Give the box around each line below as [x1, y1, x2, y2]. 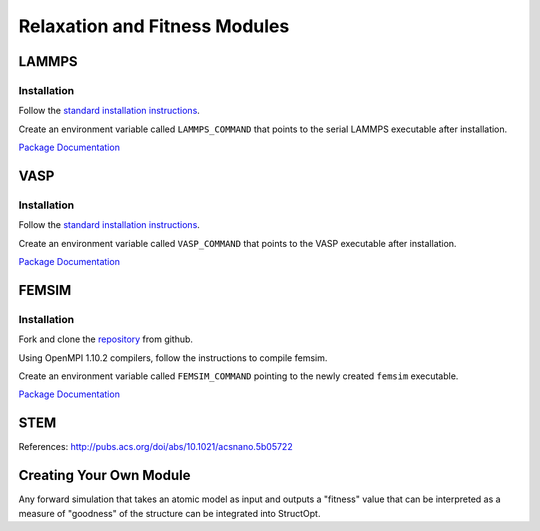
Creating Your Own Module [18, 467, 191, 484]
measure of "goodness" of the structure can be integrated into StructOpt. [18, 507, 321, 519]
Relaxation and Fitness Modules [18, 15, 290, 37]
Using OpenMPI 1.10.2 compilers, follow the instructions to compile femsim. [18, 351, 328, 364]
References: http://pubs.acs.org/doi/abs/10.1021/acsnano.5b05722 [18, 441, 294, 453]
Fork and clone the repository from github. [18, 333, 194, 345]
